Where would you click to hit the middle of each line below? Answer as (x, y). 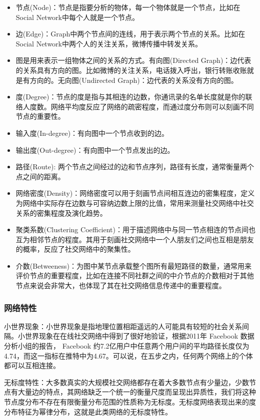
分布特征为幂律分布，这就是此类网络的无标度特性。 (88, 411)
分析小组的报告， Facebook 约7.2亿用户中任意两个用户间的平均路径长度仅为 (127, 346)
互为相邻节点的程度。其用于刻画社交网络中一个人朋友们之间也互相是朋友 (135, 239)
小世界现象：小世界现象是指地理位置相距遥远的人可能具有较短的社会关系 (123, 326)
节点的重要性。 (40, 116)
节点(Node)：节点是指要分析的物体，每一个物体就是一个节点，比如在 (128, 7)
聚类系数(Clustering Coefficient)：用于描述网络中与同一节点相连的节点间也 (136, 229)
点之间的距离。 (40, 176)
